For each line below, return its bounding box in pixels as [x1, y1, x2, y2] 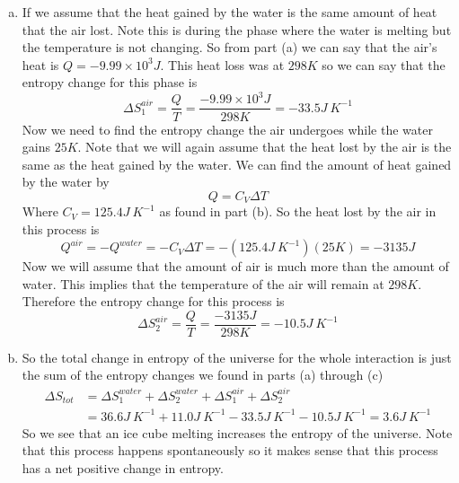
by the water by [22, 172, 110, 191]
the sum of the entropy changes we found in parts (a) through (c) [22, 365, 384, 384]
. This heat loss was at [160, 55, 285, 74]
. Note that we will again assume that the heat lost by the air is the [77, 137, 452, 156]
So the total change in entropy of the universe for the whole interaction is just [22, 347, 452, 366]
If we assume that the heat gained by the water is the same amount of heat [22, 3, 437, 21]
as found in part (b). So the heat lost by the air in [159, 202, 437, 221]
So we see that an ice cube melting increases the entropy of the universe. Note [22, 423, 453, 442]
